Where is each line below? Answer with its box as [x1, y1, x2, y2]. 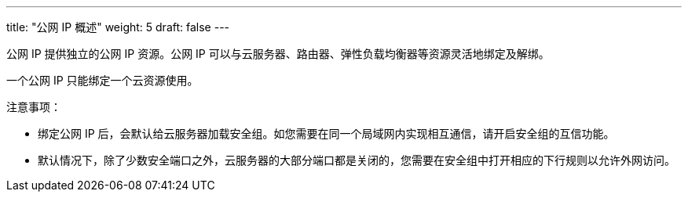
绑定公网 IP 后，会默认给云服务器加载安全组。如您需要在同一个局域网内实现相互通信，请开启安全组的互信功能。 [38, 127, 615, 140]
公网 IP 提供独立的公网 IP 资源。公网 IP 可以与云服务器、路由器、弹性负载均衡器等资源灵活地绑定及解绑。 [6, 47, 550, 60]
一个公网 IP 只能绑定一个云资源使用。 [6, 74, 199, 87]
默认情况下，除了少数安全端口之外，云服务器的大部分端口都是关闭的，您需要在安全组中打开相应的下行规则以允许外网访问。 [38, 153, 675, 167]
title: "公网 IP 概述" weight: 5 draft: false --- [6, 20, 230, 34]
